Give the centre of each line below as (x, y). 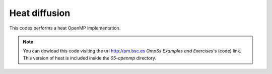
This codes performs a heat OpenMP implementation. (65, 28)
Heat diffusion (40, 13)
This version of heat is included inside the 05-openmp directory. (89, 58)
